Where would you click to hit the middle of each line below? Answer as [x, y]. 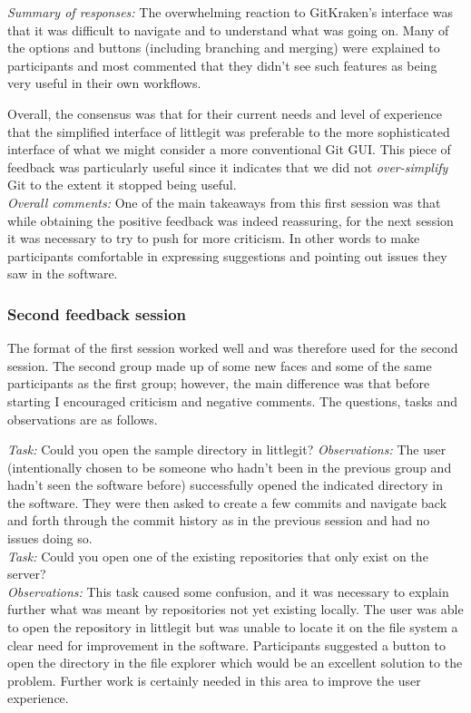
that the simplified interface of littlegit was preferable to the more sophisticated [229, 131]
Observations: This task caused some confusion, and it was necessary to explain [228, 591]
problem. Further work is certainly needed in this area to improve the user [214, 680]
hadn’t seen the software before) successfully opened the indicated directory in [226, 485]
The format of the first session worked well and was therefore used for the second [233, 348]
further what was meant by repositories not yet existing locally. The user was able [235, 609]
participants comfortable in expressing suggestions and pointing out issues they [227, 255]
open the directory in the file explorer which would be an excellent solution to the [235, 663]
